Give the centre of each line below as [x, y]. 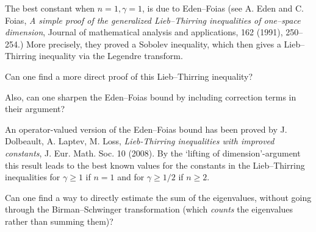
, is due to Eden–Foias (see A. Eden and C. [223, 8]
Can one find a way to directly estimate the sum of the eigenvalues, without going [158, 197]
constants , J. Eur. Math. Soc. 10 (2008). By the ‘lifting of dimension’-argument [153, 153]
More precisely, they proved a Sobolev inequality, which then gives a [153, 44]
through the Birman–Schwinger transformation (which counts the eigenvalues [149, 209]
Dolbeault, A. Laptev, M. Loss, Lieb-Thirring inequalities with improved [140, 141]
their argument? [35, 109]
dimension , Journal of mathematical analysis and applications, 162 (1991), [144, 32]
